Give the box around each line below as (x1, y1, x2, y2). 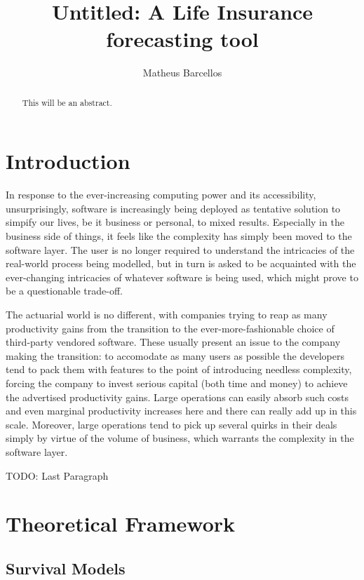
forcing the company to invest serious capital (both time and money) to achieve (6, 376, 348, 391)
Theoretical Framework (6, 509, 236, 538)
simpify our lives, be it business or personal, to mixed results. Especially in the (6, 215, 344, 229)
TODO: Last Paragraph (6, 468, 109, 483)
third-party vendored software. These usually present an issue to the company (6, 335, 341, 349)
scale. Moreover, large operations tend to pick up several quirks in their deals (6, 417, 337, 431)
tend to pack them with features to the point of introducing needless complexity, (6, 362, 352, 377)
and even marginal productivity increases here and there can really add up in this (6, 403, 357, 418)
